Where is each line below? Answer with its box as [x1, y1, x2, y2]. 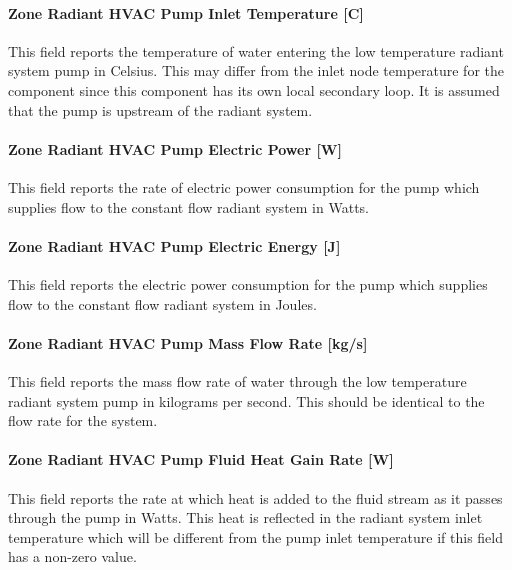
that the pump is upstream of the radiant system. [8, 99, 313, 120]
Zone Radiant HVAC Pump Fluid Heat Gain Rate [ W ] [8, 449, 394, 470]
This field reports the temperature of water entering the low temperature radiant [8, 40, 504, 61]
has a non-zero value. [8, 546, 137, 567]
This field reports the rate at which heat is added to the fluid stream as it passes [8, 487, 503, 508]
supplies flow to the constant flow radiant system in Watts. [8, 196, 369, 217]
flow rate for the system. [8, 410, 158, 431]
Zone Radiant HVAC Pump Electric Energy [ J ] [8, 235, 341, 256]
